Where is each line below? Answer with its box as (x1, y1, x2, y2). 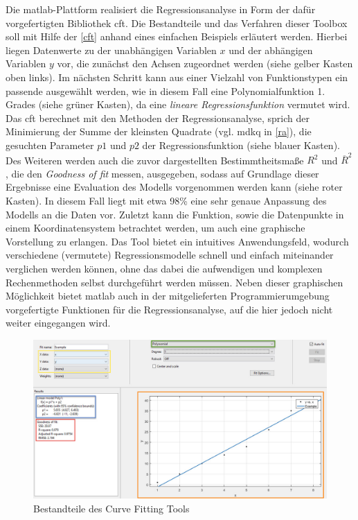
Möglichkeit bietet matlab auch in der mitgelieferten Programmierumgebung (6, 288, 330, 303)
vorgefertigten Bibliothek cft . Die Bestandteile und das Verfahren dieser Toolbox (6, 15, 348, 30)
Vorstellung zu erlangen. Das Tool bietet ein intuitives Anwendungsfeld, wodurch (6, 234, 349, 248)
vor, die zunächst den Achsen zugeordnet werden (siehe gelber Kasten (57, 56, 353, 71)
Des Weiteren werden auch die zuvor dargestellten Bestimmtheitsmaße (6, 153, 304, 167)
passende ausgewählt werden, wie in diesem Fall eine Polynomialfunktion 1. (6, 83, 325, 98)
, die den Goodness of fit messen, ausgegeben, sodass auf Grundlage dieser (6, 166, 319, 180)
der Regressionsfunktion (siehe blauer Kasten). (142, 137, 340, 152)
